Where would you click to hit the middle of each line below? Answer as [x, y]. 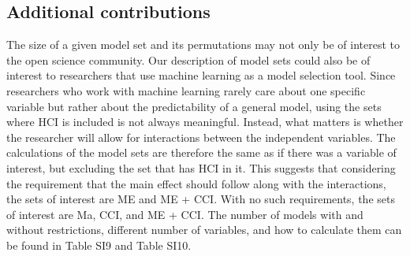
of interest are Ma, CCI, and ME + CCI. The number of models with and [185, 214]
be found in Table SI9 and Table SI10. [99, 245]
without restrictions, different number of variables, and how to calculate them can [204, 230]
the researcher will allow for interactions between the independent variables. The [201, 137]
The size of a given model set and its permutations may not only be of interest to [203, 45]
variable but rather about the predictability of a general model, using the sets [194, 106]
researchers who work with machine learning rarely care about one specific [186, 90]
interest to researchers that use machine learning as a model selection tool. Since [201, 75]
